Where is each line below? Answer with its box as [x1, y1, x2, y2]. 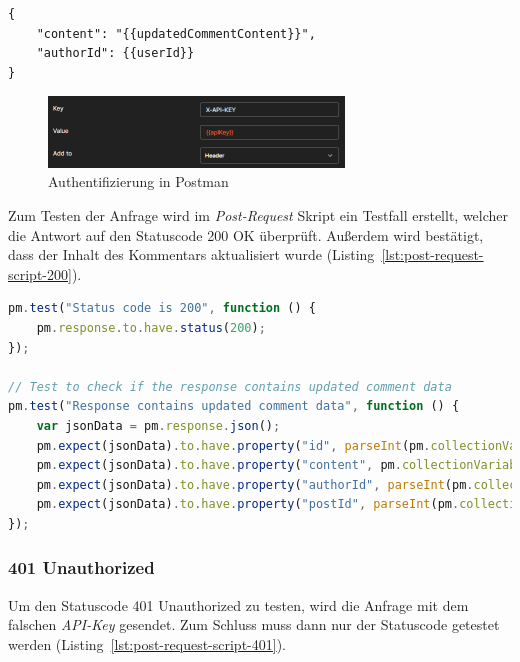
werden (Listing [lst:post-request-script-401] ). [8, 633, 286, 654]
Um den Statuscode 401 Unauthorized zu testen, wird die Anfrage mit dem [8, 594, 469, 615]
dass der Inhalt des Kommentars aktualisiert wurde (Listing [8, 244, 375, 265]
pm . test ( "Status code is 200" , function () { [8, 301, 316, 316]
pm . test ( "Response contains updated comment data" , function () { [8, 399, 460, 414]
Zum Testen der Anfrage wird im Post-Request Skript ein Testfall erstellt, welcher [8, 205, 509, 226]
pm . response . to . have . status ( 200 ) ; [36, 321, 266, 335]
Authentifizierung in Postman [48, 171, 229, 192]
